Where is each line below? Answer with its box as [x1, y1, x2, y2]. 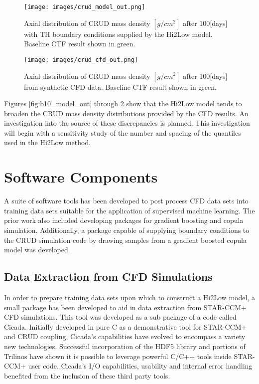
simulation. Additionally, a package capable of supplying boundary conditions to [4, 224, 250, 235]
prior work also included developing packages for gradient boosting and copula [4, 215, 244, 225]
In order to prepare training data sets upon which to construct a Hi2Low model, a [4, 292, 255, 302]
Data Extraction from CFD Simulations [4, 269, 213, 284]
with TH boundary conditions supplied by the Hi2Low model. [24, 28, 213, 39]
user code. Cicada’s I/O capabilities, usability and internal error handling [28, 361, 253, 371]
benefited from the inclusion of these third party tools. [4, 370, 170, 381]
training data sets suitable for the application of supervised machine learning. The [4, 205, 255, 215]
